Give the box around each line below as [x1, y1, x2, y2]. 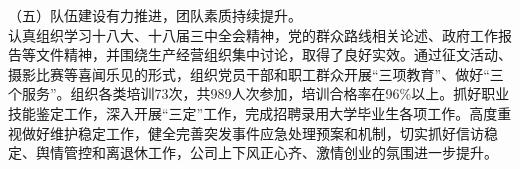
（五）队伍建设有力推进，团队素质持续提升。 [8, 5, 302, 25]
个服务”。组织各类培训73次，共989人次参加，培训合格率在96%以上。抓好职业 [8, 83, 510, 104]
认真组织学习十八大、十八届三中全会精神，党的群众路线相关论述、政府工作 [8, 24, 498, 45]
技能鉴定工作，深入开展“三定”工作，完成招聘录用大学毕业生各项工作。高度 [8, 102, 498, 123]
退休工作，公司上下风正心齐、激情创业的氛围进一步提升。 [119, 142, 498, 163]
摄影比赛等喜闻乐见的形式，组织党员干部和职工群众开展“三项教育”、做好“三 [8, 63, 504, 84]
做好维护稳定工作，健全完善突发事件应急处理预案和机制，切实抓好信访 [21, 122, 484, 143]
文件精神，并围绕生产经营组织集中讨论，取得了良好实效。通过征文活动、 [35, 44, 512, 65]
